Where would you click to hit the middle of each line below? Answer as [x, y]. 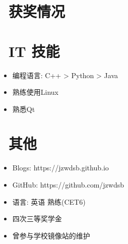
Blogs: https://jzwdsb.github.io [60, 168]
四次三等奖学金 [37, 219]
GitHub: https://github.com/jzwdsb [68, 185]
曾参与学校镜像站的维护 [51, 235]
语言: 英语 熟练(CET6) [49, 201]
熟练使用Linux [36, 92]
